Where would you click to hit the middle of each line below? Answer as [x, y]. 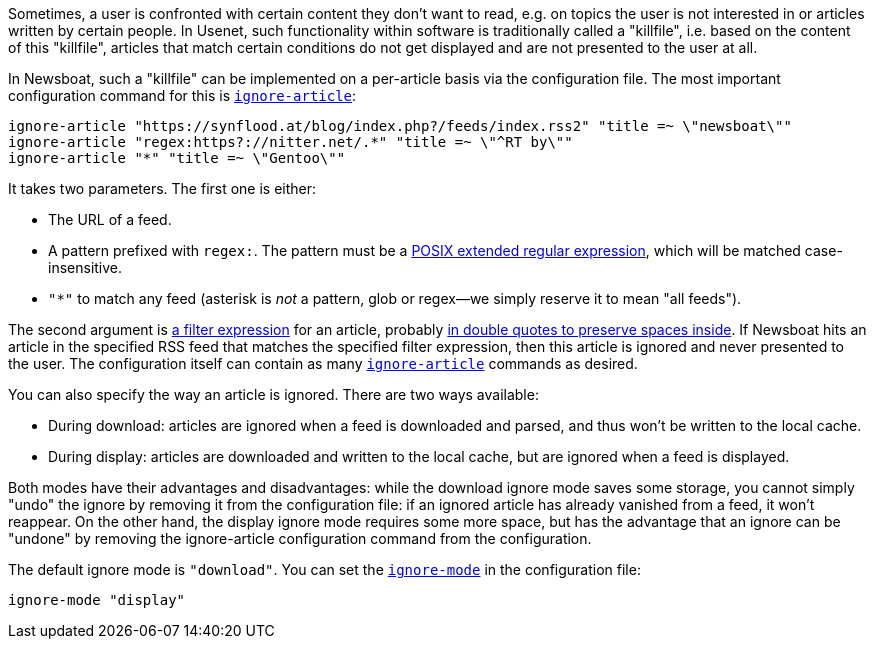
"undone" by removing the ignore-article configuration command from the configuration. [300, 538]
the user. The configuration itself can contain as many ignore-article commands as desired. [323, 363]
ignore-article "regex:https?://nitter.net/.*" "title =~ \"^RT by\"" [290, 142]
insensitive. [85, 267]
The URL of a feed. [110, 219]
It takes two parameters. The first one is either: [162, 188]
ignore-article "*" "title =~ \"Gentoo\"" [177, 158]
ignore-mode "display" [97, 600]
